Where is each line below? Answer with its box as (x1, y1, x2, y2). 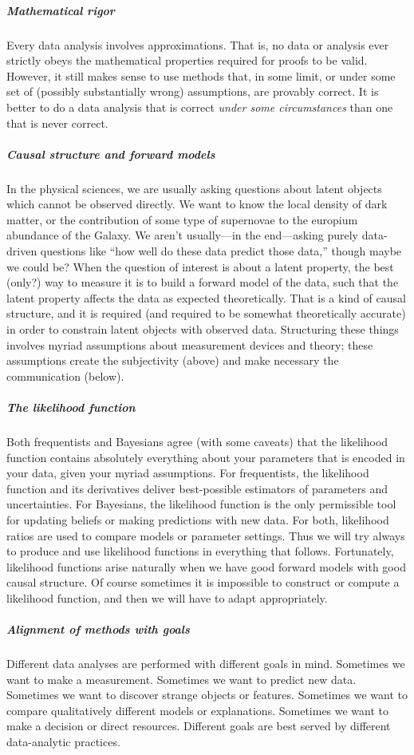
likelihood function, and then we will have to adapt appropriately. (6, 589, 328, 606)
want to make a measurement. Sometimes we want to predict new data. (6, 670, 357, 687)
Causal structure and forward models (6, 145, 215, 162)
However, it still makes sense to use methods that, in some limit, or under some (6, 67, 396, 84)
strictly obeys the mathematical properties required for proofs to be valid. (6, 52, 368, 69)
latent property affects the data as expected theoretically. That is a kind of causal (6, 289, 406, 306)
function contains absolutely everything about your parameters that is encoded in (6, 449, 405, 465)
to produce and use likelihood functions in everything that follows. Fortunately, (6, 543, 394, 559)
